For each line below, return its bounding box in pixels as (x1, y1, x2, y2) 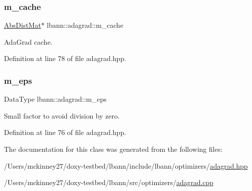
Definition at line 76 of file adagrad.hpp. (4, 127, 126, 137)
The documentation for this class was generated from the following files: (4, 144, 223, 154)
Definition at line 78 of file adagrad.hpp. (4, 53, 126, 64)
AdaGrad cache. (4, 36, 53, 47)
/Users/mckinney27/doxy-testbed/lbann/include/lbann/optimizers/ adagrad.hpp (4, 160, 248, 171)
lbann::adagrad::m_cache (47, 20, 124, 30)
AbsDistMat (4, 20, 41, 30)
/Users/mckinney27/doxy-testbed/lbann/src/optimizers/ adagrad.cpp (4, 177, 214, 188)
